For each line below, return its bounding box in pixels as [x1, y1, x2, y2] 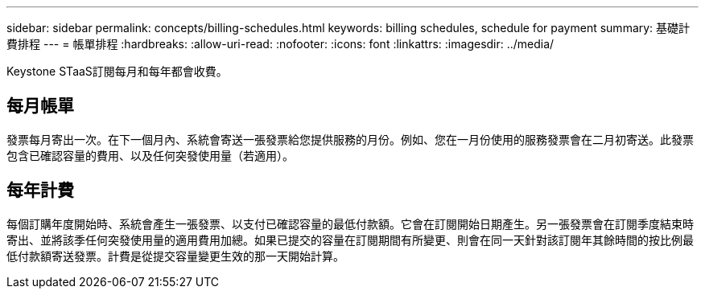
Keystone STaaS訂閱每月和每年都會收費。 [6, 64, 228, 78]
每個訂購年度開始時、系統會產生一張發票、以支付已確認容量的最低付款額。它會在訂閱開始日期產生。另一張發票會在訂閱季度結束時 [6, 216, 694, 231]
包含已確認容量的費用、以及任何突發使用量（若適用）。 [6, 148, 294, 162]
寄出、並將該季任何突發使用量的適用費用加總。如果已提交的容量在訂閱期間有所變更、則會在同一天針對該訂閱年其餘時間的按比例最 [6, 232, 694, 247]
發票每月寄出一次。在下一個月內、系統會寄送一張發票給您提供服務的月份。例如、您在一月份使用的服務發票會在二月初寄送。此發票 [6, 132, 694, 146]
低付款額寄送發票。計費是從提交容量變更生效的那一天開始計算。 [6, 248, 344, 263]
